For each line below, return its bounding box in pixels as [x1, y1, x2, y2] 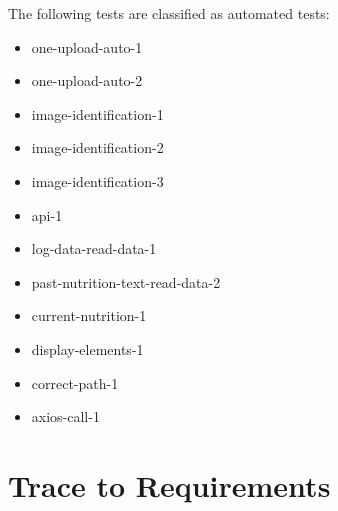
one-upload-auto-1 [31, 36, 143, 57]
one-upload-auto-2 [31, 70, 143, 91]
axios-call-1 [31, 406, 100, 427]
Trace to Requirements [8, 464, 331, 505]
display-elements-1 [31, 338, 144, 359]
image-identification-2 [31, 137, 164, 158]
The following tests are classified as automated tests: [8, 3, 330, 23]
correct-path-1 [31, 372, 119, 393]
